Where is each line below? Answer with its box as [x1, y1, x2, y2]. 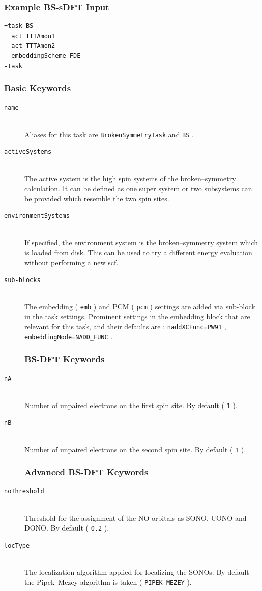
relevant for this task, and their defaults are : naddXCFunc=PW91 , [24, 321, 226, 331]
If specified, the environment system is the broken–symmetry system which [24, 237, 258, 247]
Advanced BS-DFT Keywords [24, 465, 149, 478]
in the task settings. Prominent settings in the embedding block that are [24, 311, 250, 322]
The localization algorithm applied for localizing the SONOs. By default [24, 567, 249, 577]
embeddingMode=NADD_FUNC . [24, 331, 113, 341]
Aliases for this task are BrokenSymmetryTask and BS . [24, 129, 194, 139]
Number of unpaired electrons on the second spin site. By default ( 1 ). [24, 444, 246, 454]
